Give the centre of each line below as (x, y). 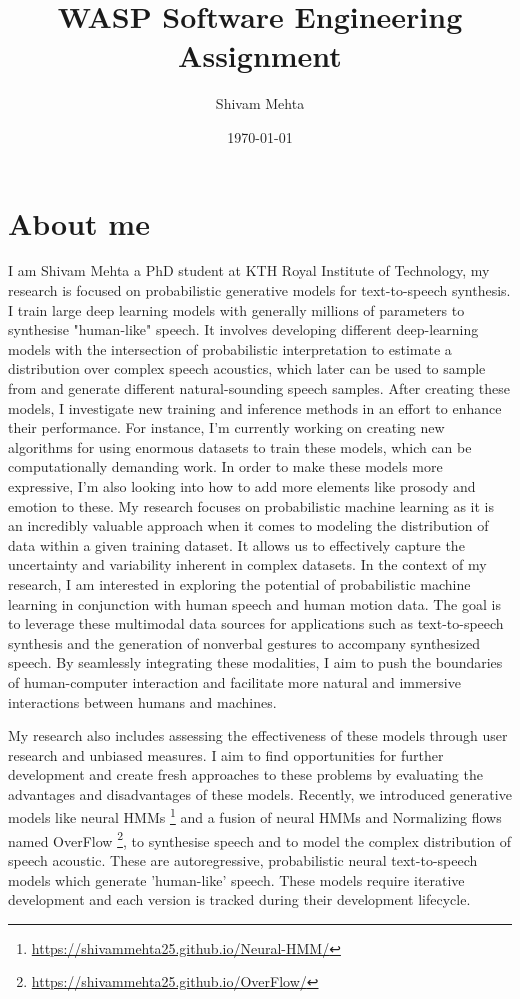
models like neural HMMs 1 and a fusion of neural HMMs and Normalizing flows (255, 816)
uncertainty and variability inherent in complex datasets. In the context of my (247, 564)
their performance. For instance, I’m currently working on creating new (226, 427)
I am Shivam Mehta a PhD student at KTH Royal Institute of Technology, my (249, 270)
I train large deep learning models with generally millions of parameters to (236, 309)
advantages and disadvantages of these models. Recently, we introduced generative (260, 793)
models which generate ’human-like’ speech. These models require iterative (236, 879)
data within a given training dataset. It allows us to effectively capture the (236, 544)
